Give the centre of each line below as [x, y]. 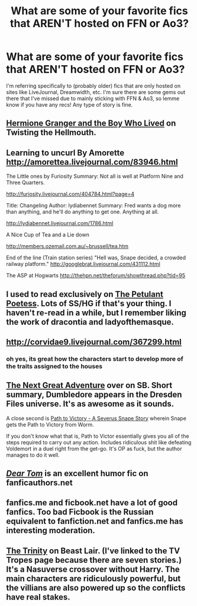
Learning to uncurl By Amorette [65, 153]
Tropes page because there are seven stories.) [94, 560]
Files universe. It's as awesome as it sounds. [90, 404]
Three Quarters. [26, 182]
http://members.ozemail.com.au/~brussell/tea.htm [67, 246]
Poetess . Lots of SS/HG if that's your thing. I [89, 303]
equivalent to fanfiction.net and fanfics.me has [95, 522]
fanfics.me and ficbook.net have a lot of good [92, 503]
